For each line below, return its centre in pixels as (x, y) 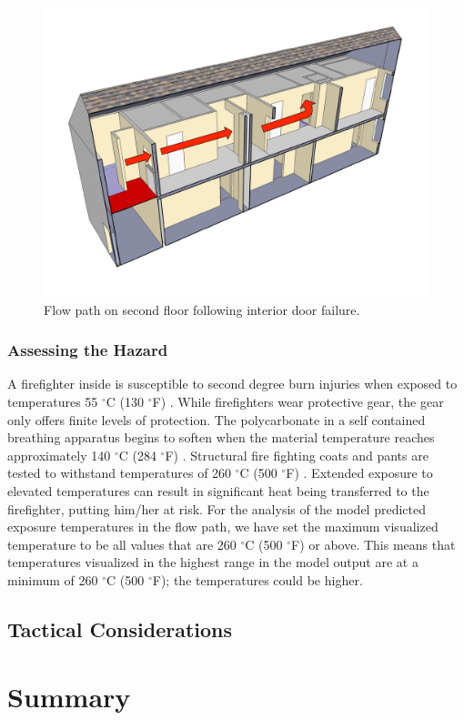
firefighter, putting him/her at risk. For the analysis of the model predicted (217, 508)
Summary (69, 696)
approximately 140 (59, 455)
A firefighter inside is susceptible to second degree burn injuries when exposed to (232, 384)
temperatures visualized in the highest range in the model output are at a (213, 562)
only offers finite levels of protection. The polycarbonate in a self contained (217, 419)
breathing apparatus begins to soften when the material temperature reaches (221, 437)
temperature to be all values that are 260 (122, 544)
